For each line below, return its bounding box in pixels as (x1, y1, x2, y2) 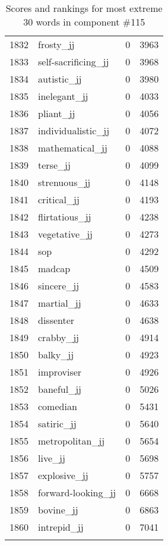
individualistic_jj (38, 124, 110, 137)
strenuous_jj (38, 175, 91, 189)
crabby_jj (38, 330, 79, 344)
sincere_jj (38, 279, 80, 292)
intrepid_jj (38, 520, 84, 534)
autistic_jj (38, 72, 82, 86)
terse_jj (38, 158, 71, 172)
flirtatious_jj (38, 210, 91, 223)
